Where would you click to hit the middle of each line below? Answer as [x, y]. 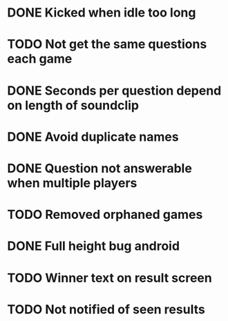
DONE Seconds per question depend [114, 90]
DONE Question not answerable [99, 168]
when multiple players [72, 183]
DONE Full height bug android [94, 246]
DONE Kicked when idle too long [102, 13]
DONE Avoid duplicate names [93, 137]
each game [40, 59]
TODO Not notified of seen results [106, 309]
